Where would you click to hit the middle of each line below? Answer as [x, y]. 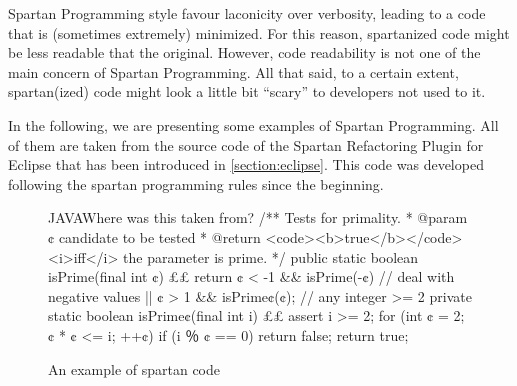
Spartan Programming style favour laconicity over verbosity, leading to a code [247, 13]
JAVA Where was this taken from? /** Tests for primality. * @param [258, 217]
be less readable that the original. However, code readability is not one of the [244, 52]
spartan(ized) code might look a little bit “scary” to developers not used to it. [247, 91]
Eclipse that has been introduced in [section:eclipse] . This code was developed [246, 164]
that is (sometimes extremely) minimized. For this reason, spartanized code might [259, 32]
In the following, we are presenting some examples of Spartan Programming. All [253, 124]
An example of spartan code [134, 368]
